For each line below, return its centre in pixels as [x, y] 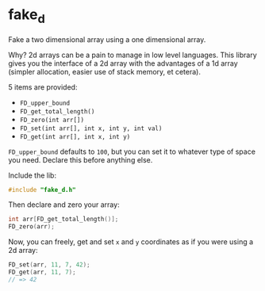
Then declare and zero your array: [64, 205]
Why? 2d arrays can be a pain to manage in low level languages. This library [133, 55]
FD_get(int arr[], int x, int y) [75, 136]
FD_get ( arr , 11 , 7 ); [42, 272]
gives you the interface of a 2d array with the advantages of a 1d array [123, 63]
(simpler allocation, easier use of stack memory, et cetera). [104, 71]
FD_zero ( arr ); [32, 227]
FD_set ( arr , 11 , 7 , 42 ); [49, 265]
